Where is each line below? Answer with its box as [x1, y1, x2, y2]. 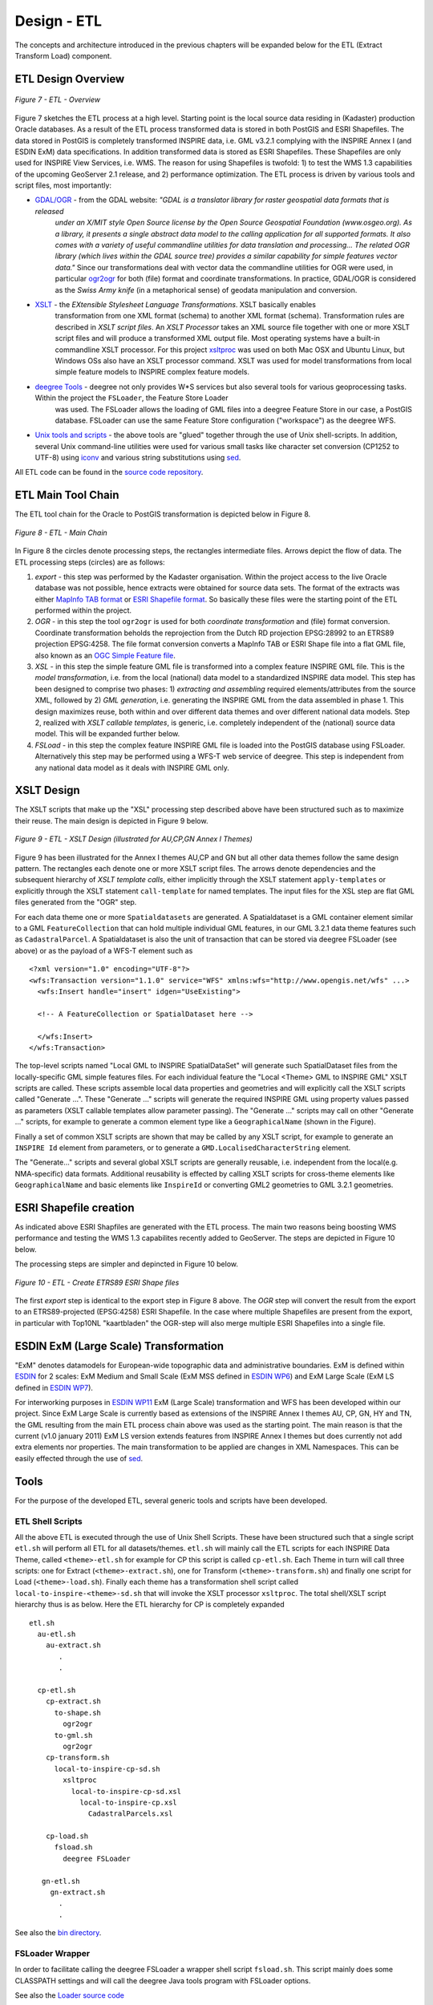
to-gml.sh [54, 1731, 93, 1740]
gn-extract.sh [50, 1888, 106, 1897]
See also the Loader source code [14, 1991, 124, 2000]
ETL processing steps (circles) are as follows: [14, 557, 165, 567]
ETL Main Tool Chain [14, 488, 119, 502]
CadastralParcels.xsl [88, 1809, 173, 1818]
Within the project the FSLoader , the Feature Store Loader [34, 393, 229, 403]
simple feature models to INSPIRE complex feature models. [55, 367, 250, 377]
